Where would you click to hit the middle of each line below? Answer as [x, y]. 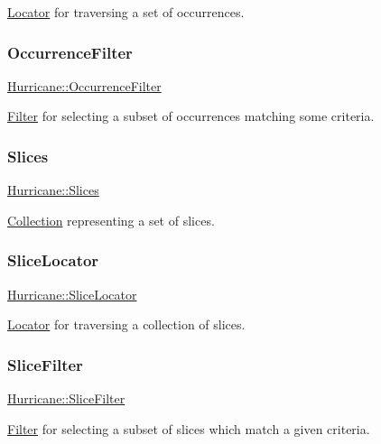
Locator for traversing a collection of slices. [126, 324]
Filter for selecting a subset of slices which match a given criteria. [189, 428]
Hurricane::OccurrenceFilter [84, 85]
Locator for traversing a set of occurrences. [126, 12]
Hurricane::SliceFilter [66, 398]
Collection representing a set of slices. [111, 220]
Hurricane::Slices [53, 190]
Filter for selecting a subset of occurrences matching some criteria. [191, 116]
